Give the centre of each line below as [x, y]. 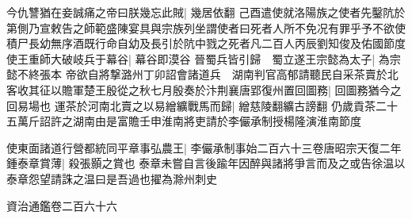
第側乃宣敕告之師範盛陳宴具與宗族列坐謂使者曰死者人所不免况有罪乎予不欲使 [206, 27]
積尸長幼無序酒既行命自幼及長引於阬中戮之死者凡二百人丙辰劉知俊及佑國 [195, 43]
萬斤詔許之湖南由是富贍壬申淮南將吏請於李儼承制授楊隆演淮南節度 [189, 121]
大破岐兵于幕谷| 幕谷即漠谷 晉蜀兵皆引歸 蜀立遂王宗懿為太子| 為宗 [225, 58]
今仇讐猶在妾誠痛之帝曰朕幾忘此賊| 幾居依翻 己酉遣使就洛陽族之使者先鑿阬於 [206, 12]
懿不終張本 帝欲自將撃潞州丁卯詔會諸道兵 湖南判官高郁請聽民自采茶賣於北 [202, 74]
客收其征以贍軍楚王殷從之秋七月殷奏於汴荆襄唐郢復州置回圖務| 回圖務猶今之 [204, 89]
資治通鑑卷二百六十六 [62, 205]
